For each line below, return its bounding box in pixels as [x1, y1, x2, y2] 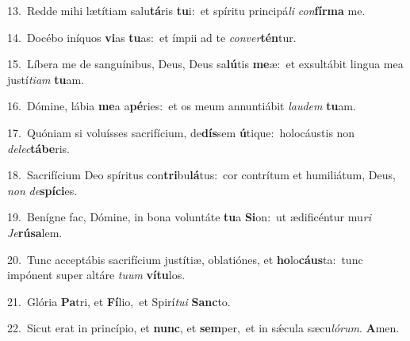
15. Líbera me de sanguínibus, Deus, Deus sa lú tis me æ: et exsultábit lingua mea [7, 56, 404, 72]
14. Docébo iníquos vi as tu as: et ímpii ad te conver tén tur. [7, 29, 297, 45]
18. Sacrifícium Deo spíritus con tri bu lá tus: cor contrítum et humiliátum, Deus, [7, 167, 396, 183]
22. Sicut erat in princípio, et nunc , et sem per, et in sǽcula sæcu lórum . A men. [7, 320, 400, 336]
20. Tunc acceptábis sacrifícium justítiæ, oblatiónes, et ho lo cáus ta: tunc [7, 251, 363, 267]
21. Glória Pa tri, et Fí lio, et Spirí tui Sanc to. [7, 293, 231, 309]
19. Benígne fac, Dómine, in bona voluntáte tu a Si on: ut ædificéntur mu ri [7, 209, 371, 225]
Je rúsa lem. [7, 224, 63, 240]
